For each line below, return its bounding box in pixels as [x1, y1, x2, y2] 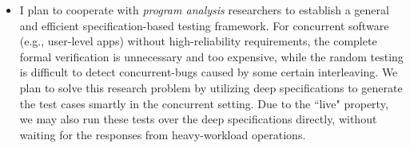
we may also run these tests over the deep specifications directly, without [19, 111, 377, 127]
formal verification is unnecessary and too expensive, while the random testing [19, 48, 404, 64]
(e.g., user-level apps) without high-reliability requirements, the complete [19, 33, 377, 49]
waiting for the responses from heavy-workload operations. [19, 126, 306, 142]
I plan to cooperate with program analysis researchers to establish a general [19, 2, 389, 18]
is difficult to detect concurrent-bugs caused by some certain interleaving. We [19, 64, 398, 80]
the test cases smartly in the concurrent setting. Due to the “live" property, [19, 95, 388, 111]
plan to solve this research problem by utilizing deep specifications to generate [19, 79, 403, 95]
